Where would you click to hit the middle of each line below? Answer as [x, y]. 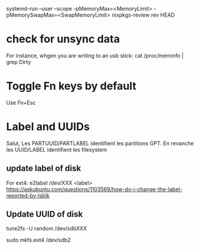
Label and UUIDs [48, 127]
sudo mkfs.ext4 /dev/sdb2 [39, 240]
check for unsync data [63, 39]
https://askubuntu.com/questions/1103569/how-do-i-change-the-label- [94, 189]
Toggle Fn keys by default [71, 86]
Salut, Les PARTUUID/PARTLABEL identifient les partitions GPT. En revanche [100, 143]
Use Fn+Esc [21, 102]
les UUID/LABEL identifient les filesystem [57, 149]
